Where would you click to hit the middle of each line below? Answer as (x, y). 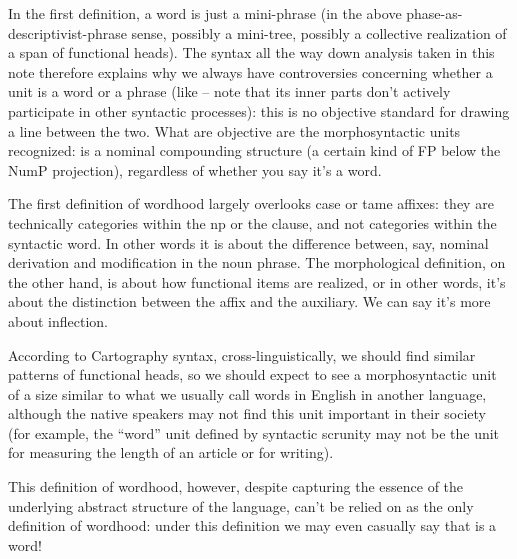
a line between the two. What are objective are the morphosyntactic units (234, 130)
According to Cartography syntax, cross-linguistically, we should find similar (242, 354)
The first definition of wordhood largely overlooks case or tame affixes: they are (251, 203)
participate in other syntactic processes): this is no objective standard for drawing (259, 110)
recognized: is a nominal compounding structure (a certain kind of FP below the (254, 150)
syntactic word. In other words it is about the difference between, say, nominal (248, 242)
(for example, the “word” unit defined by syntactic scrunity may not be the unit (254, 432)
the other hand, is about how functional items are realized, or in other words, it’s (257, 281)
